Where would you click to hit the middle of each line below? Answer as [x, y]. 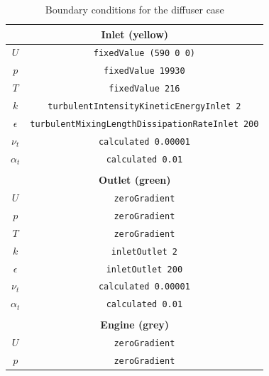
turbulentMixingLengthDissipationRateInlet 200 [144, 125]
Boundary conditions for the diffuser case [134, 9]
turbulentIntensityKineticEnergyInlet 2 [144, 107]
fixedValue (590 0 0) [144, 54]
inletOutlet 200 [144, 269]
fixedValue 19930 [144, 71]
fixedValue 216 [144, 89]
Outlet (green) [134, 180]
